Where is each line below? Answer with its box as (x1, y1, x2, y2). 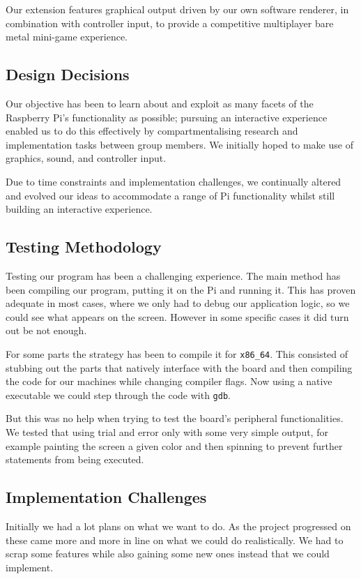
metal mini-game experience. (6, 29, 128, 44)
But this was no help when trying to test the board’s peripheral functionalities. (6, 411, 344, 426)
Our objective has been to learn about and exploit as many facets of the (6, 96, 314, 110)
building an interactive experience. (6, 202, 153, 216)
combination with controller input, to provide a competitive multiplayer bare (6, 15, 334, 30)
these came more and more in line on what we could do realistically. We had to (6, 532, 344, 547)
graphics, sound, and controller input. (6, 151, 167, 165)
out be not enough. (6, 323, 87, 338)
